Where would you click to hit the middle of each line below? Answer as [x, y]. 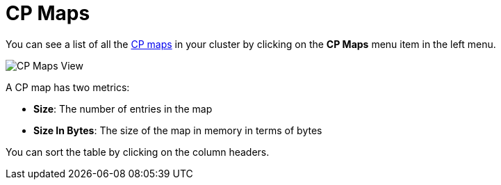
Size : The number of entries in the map [123, 108]
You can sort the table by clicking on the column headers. [138, 152]
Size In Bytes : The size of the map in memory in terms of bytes [178, 130]
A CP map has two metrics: [68, 87]
